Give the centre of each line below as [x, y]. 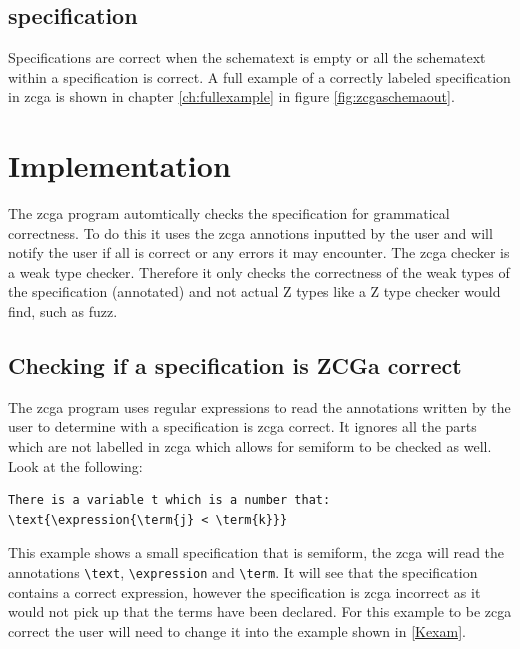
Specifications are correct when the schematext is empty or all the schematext [247, 57]
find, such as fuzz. [63, 311]
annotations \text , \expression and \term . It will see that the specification [243, 572]
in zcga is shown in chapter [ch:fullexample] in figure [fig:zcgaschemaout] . [231, 96]
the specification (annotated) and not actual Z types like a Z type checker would [254, 291]
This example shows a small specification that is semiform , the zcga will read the [256, 552]
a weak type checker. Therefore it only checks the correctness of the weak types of [259, 271]
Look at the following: [75, 465]
